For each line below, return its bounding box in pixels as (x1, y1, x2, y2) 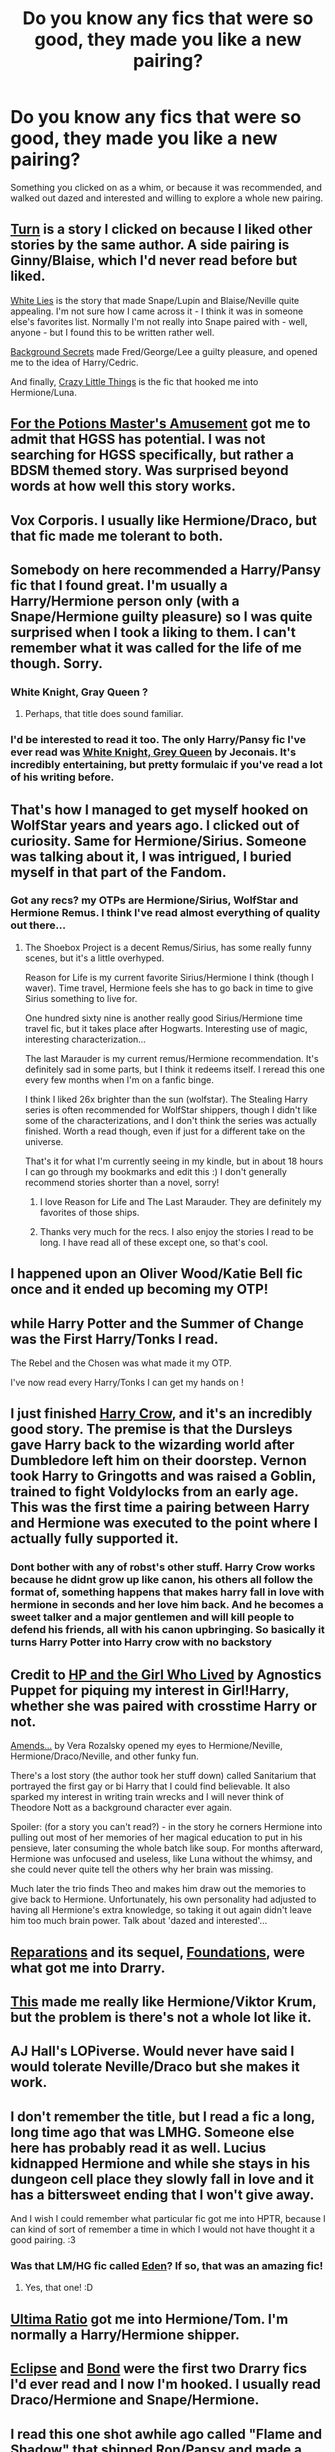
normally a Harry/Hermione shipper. (10, 2326, 240, 2343)
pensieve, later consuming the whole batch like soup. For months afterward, (10, 1842, 323, 1854)
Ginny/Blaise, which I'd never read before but (10, 252, 298, 269)
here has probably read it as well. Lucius (10, 2139, 267, 2156)
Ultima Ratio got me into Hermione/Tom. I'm (10, 2310, 289, 2327)
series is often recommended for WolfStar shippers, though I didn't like (24, 1103, 318, 1116)
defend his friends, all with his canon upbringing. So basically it (10, 1623, 325, 1637)
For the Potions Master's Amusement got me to (10, 415, 311, 432)
